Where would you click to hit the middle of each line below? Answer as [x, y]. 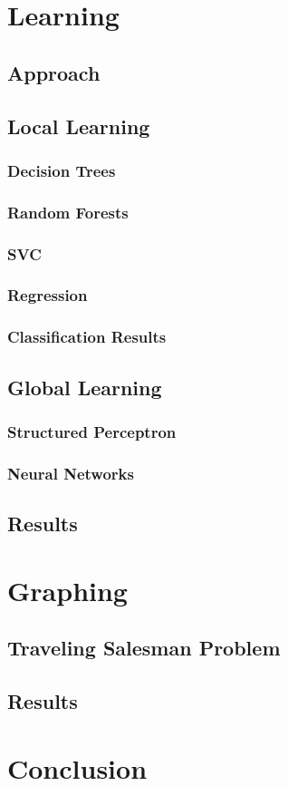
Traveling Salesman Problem [144, 648]
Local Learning [79, 126]
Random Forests [68, 212]
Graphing [67, 590]
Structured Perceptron [92, 431]
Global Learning [85, 387]
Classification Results [87, 337]
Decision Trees [62, 170]
